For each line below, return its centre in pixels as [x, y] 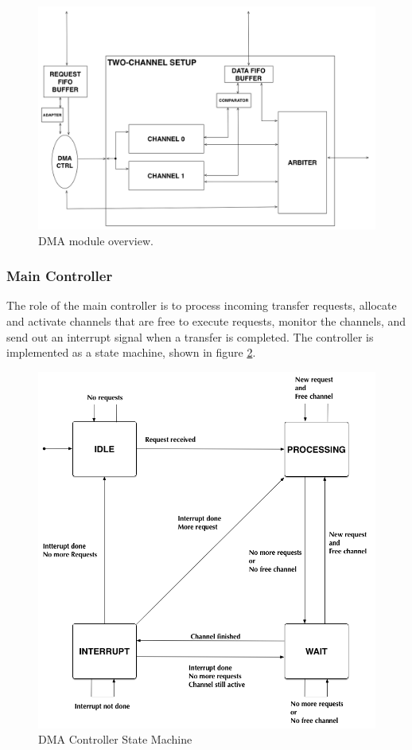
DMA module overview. [96, 240]
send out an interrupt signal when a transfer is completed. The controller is [190, 336]
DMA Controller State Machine [115, 739]
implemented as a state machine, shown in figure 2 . [131, 352]
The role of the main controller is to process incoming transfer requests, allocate [202, 305]
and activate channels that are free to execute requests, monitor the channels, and [206, 320]
